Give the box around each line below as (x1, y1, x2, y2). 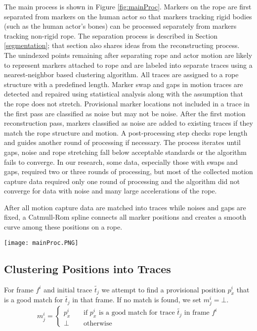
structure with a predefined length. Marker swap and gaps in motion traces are (4, 79, 243, 89)
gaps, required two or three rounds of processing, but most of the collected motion (4, 166, 253, 177)
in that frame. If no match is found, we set (72, 294, 202, 305)
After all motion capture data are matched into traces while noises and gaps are (4, 202, 246, 212)
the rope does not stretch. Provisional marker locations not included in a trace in (4, 98, 250, 108)
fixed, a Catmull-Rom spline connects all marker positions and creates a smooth (4, 212, 246, 222)
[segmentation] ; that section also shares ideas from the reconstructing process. (4, 40, 240, 50)
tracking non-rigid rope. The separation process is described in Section (4, 30, 217, 41)
